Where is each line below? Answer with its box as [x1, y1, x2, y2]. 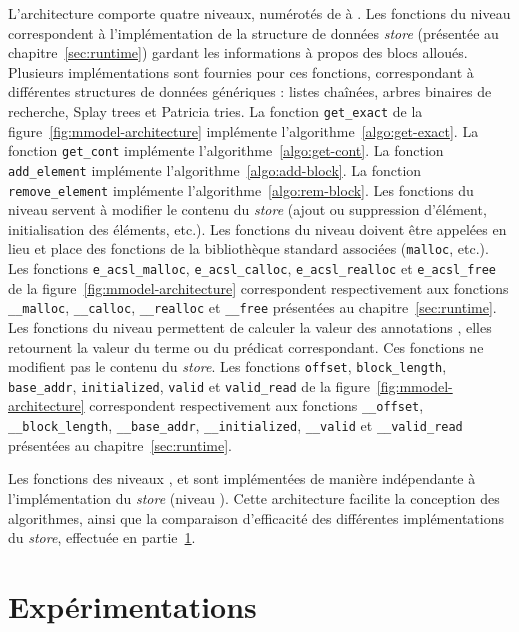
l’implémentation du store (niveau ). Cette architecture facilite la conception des [8, 487, 500, 508]
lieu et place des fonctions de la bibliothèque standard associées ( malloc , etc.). [8, 238, 489, 259]
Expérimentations [8, 585, 257, 626]
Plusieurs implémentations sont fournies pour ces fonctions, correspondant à [8, 61, 474, 82]
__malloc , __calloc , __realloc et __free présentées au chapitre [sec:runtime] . [8, 297, 497, 318]
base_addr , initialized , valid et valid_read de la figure [8, 375, 370, 396]
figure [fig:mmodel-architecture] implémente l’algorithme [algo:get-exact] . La [8, 120, 479, 141]
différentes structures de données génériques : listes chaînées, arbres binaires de [8, 81, 492, 102]
